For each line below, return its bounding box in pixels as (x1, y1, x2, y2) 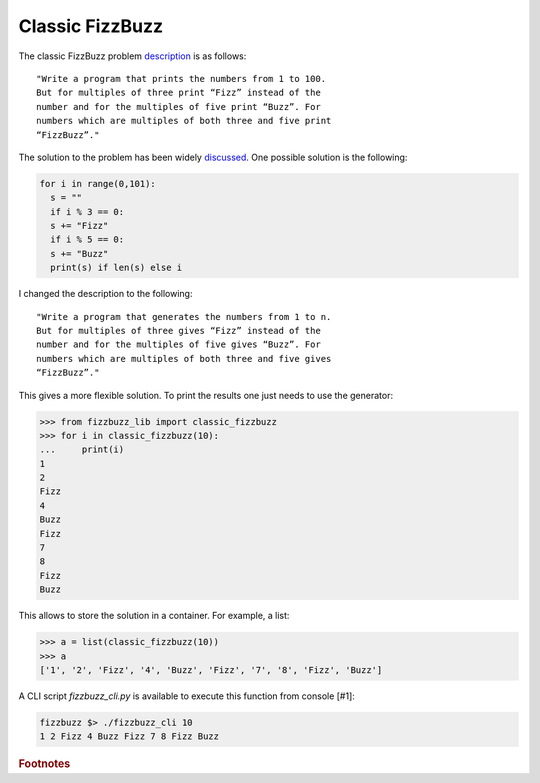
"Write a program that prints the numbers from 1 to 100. (36, 73, 327, 84)
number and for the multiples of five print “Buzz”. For (36, 101, 322, 112)
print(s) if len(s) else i (50, 262, 183, 274)
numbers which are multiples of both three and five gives (36, 353, 332, 364)
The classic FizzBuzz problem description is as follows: (18, 50, 247, 62)
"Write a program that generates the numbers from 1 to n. (36, 311, 332, 322)
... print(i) (39, 444, 125, 455)
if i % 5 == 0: (50, 234, 125, 245)
